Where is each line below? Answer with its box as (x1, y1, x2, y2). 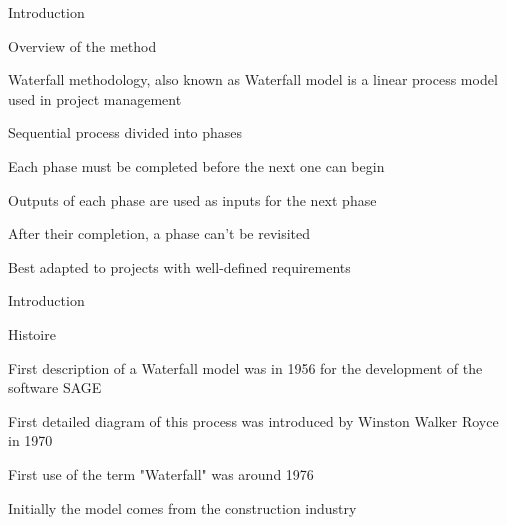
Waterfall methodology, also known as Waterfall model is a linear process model (8, 69, 498, 90)
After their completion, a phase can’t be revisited (8, 223, 311, 244)
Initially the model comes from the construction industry (8, 497, 357, 518)
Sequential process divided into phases (8, 122, 243, 143)
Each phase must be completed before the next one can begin (8, 155, 385, 176)
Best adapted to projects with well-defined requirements (8, 256, 351, 277)
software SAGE (8, 377, 102, 398)
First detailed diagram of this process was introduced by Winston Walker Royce (8, 410, 499, 431)
